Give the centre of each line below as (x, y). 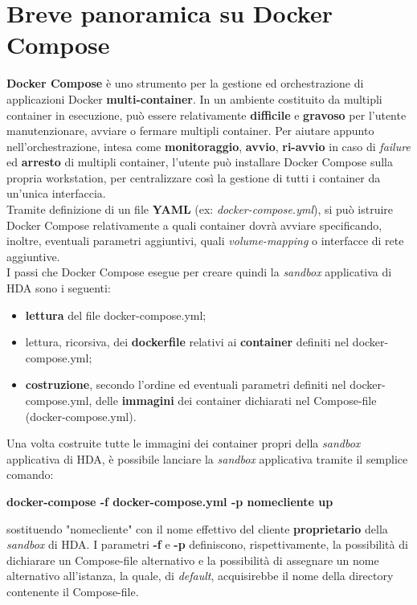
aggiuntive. (33, 256)
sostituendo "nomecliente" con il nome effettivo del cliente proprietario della (197, 528)
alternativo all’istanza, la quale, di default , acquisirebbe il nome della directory (200, 576)
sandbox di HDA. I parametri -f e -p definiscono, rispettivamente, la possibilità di (207, 544)
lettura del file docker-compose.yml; (116, 315)
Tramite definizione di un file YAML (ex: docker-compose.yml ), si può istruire (200, 209)
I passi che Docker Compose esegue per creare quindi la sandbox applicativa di (199, 272)
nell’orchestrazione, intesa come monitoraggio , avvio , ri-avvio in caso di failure (208, 146)
